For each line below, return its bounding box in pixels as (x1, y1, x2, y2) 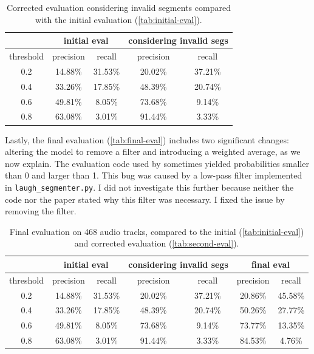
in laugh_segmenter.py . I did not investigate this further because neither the (5, 180, 294, 193)
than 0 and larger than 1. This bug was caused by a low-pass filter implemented (5, 169, 302, 182)
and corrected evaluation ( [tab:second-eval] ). (74, 237, 239, 250)
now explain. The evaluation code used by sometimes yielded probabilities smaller (5, 157, 309, 169)
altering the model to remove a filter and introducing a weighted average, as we (5, 145, 301, 158)
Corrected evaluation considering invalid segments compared (6, 1, 231, 13)
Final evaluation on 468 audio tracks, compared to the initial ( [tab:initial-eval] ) (9, 225, 304, 237)
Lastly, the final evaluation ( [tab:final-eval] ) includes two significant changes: (5, 133, 289, 146)
